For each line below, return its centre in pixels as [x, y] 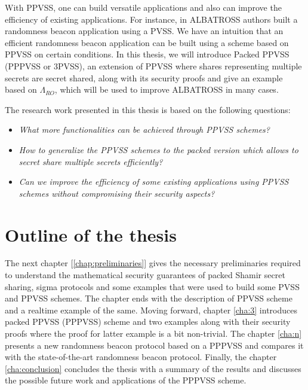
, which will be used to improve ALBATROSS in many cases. [167, 89]
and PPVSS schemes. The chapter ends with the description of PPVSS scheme [149, 298]
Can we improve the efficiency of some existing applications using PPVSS [154, 182]
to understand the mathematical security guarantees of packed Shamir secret [145, 275]
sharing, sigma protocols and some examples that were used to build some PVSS [152, 286]
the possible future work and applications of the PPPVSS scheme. [126, 380]
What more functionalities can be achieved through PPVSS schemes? [144, 130]
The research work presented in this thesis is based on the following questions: [148, 109]
